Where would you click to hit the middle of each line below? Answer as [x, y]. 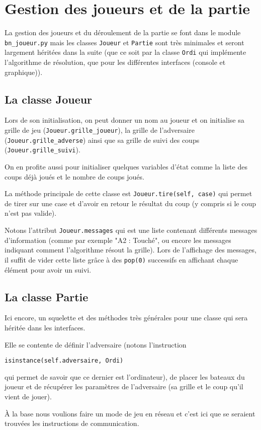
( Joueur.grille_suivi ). [42, 150]
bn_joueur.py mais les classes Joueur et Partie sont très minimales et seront [124, 42]
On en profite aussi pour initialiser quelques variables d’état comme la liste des [126, 166]
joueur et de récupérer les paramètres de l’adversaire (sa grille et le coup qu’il [124, 386]
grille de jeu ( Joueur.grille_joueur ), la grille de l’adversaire [100, 130]
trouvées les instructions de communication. [72, 423]
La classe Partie [47, 296]
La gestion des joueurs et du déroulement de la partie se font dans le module [123, 32]
